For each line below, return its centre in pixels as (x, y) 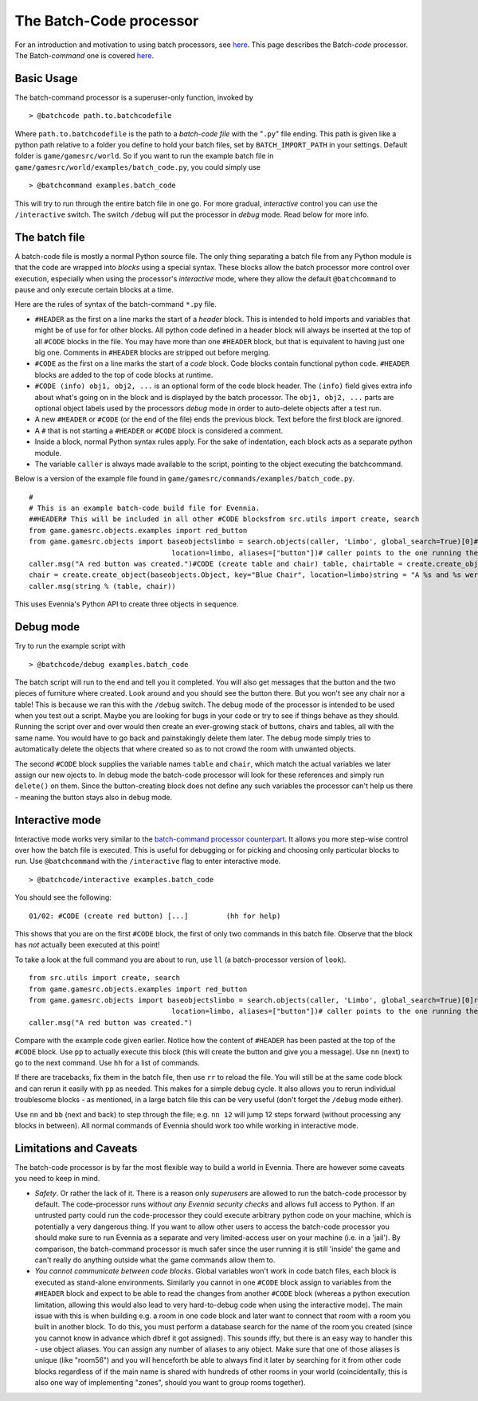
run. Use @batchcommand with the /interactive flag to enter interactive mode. (148, 861)
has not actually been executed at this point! (87, 945)
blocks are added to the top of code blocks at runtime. (124, 375)
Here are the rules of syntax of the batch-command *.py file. (116, 304)
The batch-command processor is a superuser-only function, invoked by (134, 97)
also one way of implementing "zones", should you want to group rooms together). (170, 1383)
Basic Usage (46, 78)
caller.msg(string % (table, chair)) (103, 586)
